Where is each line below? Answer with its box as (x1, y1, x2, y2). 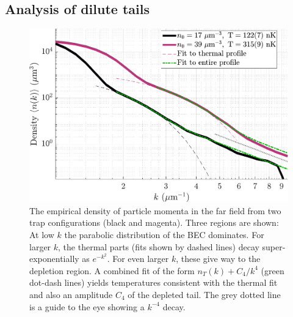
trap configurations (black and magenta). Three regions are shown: (29, 216, 279, 229)
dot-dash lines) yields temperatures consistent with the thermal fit (29, 276, 278, 289)
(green (261, 264, 284, 277)
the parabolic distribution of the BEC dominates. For (64, 228, 264, 241)
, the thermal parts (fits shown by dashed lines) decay (58, 240, 259, 253)
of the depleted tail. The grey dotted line (128, 288, 281, 301)
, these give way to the (176, 252, 261, 265)
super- (262, 240, 286, 253)
